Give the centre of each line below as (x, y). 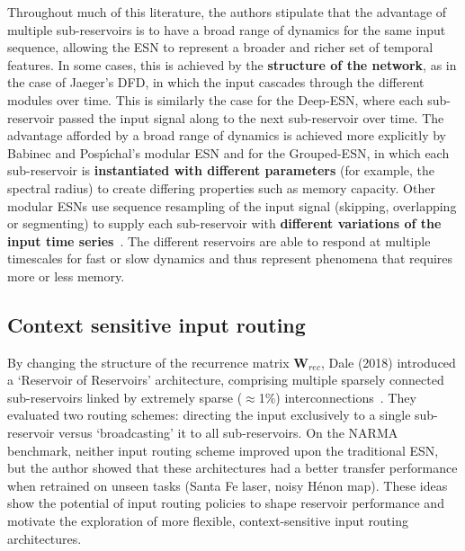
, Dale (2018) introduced (388, 362)
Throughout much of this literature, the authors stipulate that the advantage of (227, 12)
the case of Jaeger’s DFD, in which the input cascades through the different (216, 82)
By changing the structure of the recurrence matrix (148, 362)
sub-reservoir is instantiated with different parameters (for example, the (221, 170)
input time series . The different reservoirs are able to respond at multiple (219, 240)
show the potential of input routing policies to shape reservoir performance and (226, 503)
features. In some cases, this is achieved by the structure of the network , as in (232, 64)
